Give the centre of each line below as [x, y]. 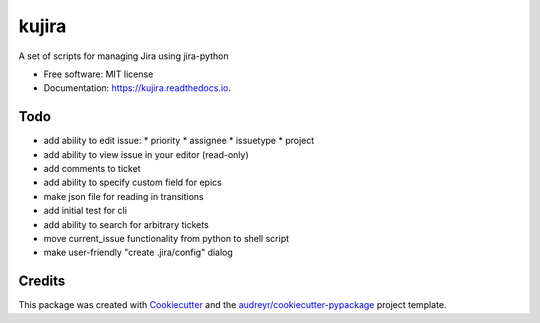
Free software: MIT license [98, 74]
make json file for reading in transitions [123, 196]
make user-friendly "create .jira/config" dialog [138, 252]
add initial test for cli [85, 211]
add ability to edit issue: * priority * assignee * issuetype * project [179, 141]
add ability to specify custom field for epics [132, 182]
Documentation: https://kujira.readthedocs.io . [137, 88]
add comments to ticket [92, 169]
